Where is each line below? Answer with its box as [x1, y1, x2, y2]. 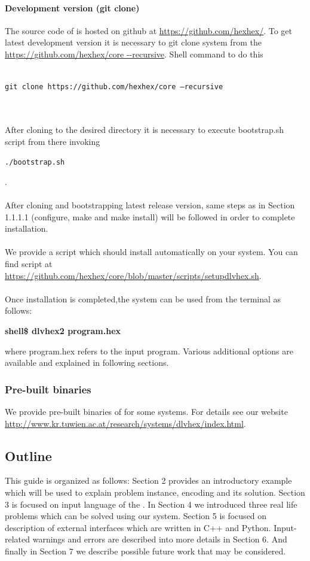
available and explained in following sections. [5, 356, 169, 369]
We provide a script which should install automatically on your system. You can [5, 245, 298, 258]
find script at [5, 257, 53, 270]
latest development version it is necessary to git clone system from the [5, 36, 262, 48]
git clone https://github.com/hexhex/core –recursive [5, 83, 223, 92]
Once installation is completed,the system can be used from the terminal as [5, 292, 281, 305]
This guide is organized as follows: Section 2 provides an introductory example [5, 474, 292, 487]
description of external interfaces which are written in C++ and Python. [5, 521, 271, 533]
